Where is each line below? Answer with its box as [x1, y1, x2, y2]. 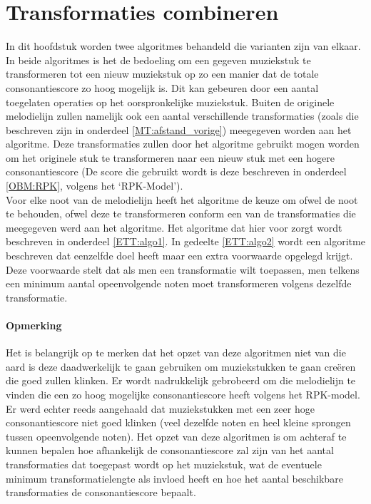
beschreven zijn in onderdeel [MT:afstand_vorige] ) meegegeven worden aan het [6, 122, 352, 137]
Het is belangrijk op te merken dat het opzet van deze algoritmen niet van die [6, 345, 346, 360]
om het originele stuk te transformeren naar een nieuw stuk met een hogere [6, 150, 335, 165]
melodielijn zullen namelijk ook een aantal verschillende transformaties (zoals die [6, 108, 359, 123]
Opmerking [6, 318, 62, 332]
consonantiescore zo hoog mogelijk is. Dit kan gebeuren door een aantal [6, 80, 319, 95]
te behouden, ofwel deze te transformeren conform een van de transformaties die [6, 206, 356, 221]
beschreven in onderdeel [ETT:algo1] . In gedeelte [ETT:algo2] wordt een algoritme [6, 234, 365, 249]
